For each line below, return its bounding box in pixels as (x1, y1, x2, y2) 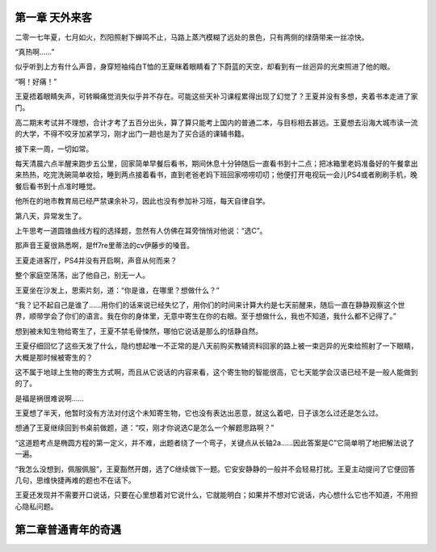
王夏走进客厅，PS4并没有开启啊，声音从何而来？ (15, 255, 178, 265)
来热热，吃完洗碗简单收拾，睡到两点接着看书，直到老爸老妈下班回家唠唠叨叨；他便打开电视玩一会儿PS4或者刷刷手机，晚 (15, 170, 417, 179)
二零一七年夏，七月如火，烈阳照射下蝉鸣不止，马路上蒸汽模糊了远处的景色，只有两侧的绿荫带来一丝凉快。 (15, 32, 369, 42)
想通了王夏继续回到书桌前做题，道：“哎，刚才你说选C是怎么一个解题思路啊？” (15, 423, 275, 432)
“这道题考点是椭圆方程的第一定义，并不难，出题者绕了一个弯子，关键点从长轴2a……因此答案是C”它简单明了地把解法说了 (15, 437, 415, 448)
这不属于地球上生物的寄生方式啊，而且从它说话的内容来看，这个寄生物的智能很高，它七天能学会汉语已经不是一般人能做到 (15, 367, 418, 377)
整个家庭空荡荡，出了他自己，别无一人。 (15, 271, 149, 280)
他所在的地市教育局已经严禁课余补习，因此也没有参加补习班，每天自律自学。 (15, 196, 270, 206)
